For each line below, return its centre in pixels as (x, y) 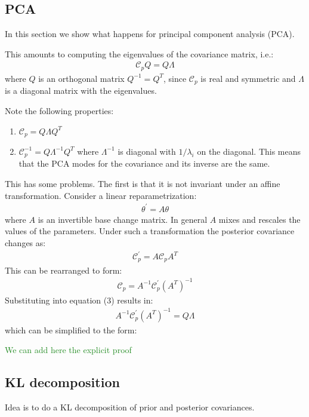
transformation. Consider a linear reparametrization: (101, 195)
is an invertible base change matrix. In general (123, 219)
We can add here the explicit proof (68, 350)
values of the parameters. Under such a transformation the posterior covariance (150, 231)
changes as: (25, 242)
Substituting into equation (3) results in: (79, 300)
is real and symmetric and (248, 78)
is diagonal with (147, 151)
